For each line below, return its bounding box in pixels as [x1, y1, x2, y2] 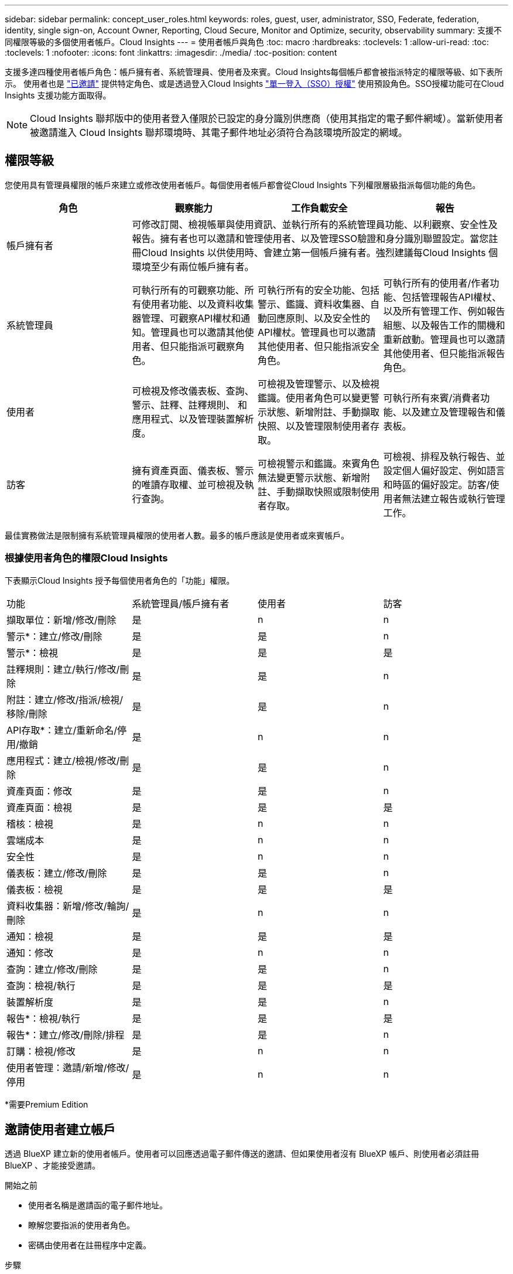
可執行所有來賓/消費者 [383, 391, 481, 404]
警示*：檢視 [6, 646, 59, 659]
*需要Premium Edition [5, 1099, 88, 1109]
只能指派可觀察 [169, 340, 235, 352]
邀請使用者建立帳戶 [5, 1122, 115, 1137]
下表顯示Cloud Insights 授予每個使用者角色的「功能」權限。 [5, 575, 235, 585]
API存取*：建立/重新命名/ [6, 724, 118, 736]
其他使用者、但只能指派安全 [258, 340, 380, 352]
